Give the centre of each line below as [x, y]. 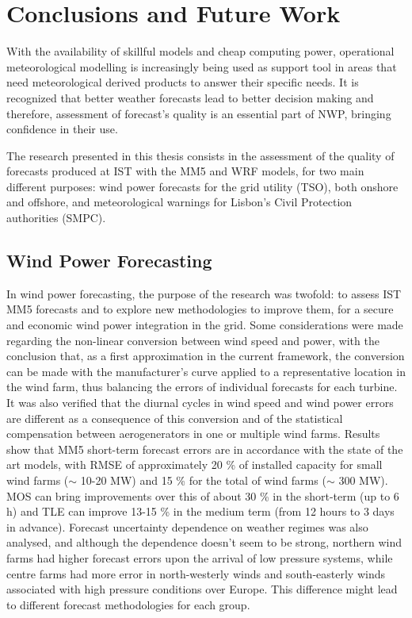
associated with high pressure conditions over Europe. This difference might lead [202, 589]
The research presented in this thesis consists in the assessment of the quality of [200, 155]
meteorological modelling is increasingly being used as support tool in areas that [202, 66]
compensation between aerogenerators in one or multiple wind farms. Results [193, 434]
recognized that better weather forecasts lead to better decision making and [190, 97]
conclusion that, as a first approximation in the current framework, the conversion [206, 356]
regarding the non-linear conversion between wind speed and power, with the [193, 340]
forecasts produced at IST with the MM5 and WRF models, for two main [185, 171]
